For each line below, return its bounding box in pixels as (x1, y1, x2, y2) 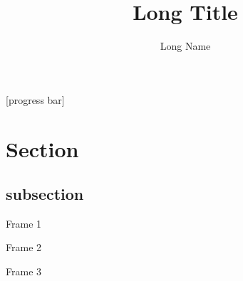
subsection (6, 183, 84, 205)
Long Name (160, 38, 211, 53)
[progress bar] (6, 92, 65, 107)
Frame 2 (6, 240, 42, 255)
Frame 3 (6, 264, 42, 279)
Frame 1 (6, 216, 42, 230)
